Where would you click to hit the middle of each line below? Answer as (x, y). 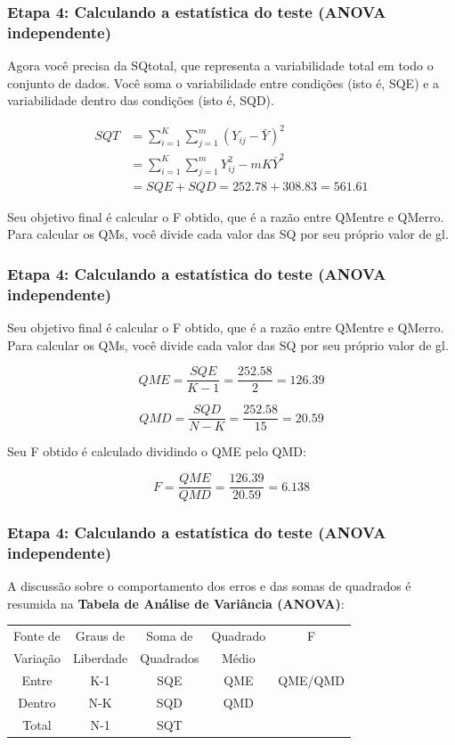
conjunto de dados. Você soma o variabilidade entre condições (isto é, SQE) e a (223, 82)
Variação (37, 658)
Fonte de (37, 636)
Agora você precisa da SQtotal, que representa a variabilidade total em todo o (220, 65)
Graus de (100, 636)
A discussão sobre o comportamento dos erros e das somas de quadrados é (209, 586)
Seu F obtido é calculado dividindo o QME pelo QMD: (157, 451)
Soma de (170, 636)
